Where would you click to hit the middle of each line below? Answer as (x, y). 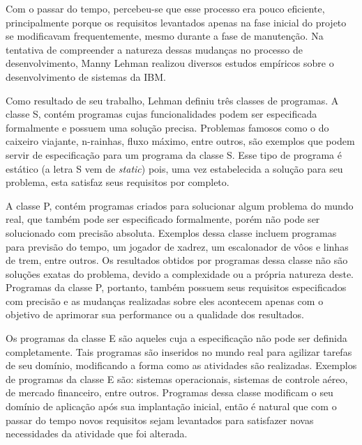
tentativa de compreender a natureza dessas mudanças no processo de (154, 49)
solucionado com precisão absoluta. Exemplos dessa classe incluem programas (171, 232)
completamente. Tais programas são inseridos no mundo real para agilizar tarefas (179, 351)
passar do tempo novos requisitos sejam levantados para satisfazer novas (160, 420)
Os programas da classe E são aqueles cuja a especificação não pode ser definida (176, 338)
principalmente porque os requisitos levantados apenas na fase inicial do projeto (176, 22)
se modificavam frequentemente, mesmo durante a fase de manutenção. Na (165, 36)
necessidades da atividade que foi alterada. (97, 434)
